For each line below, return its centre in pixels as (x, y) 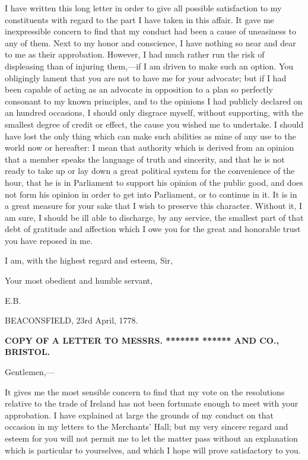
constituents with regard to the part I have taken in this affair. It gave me (139, 19)
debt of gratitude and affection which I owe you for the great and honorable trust (153, 229)
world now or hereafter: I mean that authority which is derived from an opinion (150, 147)
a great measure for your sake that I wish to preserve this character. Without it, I (154, 206)
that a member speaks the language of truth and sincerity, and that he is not (145, 159)
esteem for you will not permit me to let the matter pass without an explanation (151, 438)
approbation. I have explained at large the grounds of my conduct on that (139, 415)
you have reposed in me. (49, 240)
